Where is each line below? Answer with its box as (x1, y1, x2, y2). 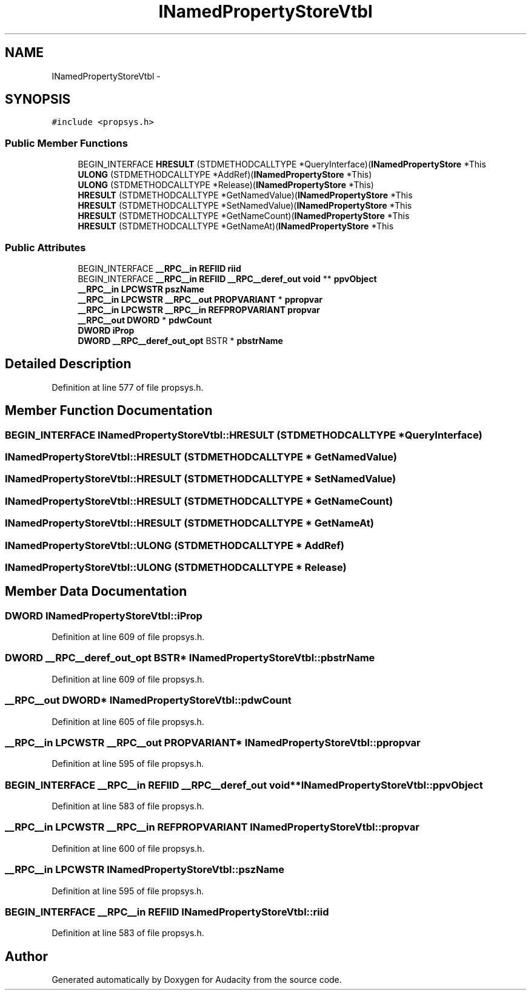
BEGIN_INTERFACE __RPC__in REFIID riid (78, 263, 241, 274)
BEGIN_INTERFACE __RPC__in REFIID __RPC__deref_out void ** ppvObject (78, 273, 377, 284)
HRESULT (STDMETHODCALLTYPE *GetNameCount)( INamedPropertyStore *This (78, 211, 410, 221)
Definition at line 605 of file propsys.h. (52, 716, 204, 727)
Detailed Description (5, 356, 132, 372)
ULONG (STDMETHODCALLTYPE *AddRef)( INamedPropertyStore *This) (78, 169, 372, 180)
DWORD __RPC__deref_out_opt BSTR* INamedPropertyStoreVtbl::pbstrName (5, 652, 375, 664)
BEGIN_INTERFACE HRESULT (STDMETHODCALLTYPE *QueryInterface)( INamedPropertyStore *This (78, 159, 486, 170)
